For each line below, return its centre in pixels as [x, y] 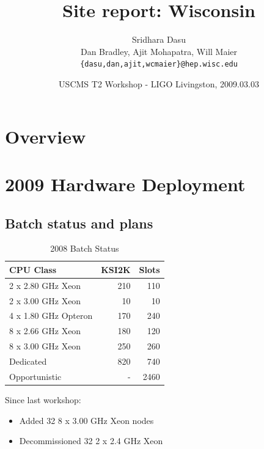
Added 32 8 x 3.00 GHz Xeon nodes [86, 420]
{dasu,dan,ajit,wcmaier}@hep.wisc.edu [159, 64]
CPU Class [33, 269]
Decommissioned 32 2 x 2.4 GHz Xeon [91, 441]
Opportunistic [35, 376]
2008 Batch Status [85, 248]
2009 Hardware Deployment [125, 184]
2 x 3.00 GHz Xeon [45, 300]
